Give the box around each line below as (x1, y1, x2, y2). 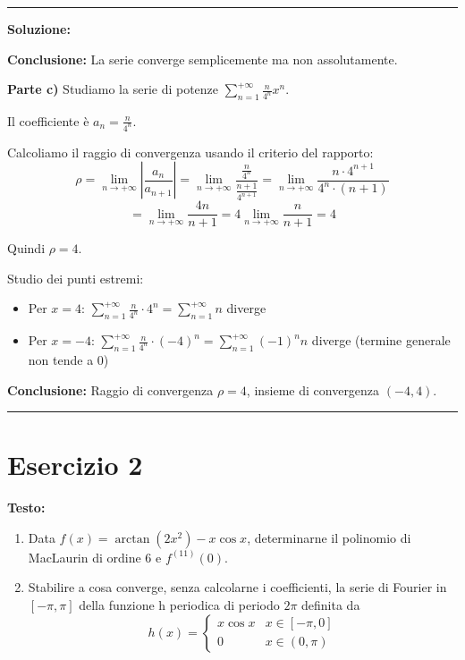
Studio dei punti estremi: (7, 268, 144, 287)
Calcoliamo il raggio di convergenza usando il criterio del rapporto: (7, 142, 374, 161)
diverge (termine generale (311, 331, 451, 350)
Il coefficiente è (7, 111, 89, 130)
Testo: (7, 498, 46, 517)
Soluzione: (7, 20, 71, 38)
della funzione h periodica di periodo (79, 596, 280, 614)
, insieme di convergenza (246, 380, 380, 399)
